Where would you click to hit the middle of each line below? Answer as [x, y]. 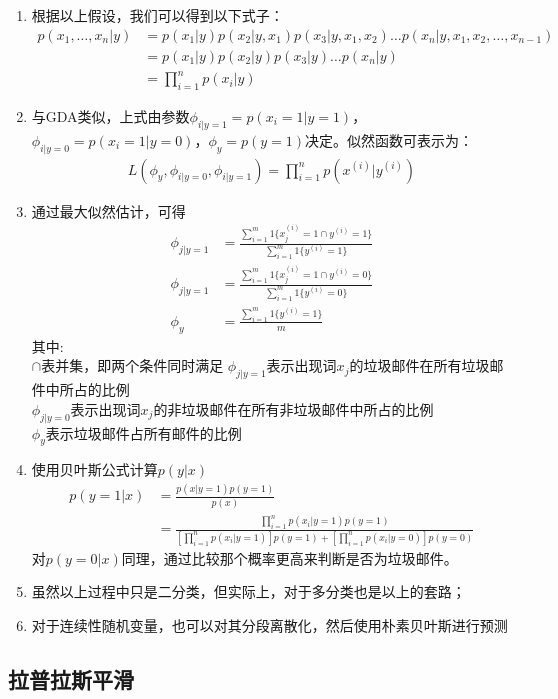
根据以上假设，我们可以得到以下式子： [157, 15]
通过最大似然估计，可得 [108, 210]
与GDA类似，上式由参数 [110, 115]
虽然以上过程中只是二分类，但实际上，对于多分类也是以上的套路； [248, 591]
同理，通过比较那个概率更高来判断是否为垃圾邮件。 [289, 557]
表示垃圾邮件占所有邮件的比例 [143, 432]
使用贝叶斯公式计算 [94, 469]
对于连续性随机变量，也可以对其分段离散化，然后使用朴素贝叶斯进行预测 [269, 624]
